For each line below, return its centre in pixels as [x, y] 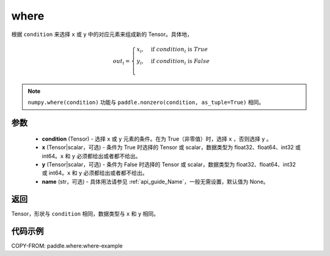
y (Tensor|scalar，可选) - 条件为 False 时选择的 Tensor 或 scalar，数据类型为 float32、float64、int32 [169, 164]
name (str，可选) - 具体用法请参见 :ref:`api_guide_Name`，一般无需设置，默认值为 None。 [155, 181]
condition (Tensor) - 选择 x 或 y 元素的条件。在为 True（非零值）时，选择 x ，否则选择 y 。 [157, 139]
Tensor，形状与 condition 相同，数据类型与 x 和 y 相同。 [85, 213]
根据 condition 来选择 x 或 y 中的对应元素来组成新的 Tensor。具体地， [102, 34]
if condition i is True [179, 50]
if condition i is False [180, 62]
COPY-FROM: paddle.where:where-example [67, 246]
